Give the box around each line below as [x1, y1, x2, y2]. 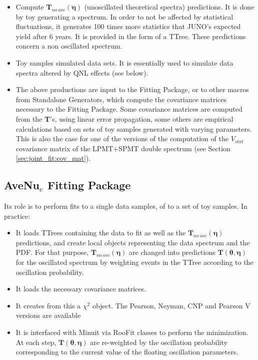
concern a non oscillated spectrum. [15, 41, 122, 51]
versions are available [15, 310, 81, 320]
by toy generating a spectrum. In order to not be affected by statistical [15, 11, 233, 22]
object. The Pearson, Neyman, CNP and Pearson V [92, 300, 250, 310]
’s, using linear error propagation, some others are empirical [50, 113, 233, 124]
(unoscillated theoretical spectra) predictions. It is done [84, 2, 254, 12]
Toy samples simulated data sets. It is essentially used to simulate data [15, 57, 233, 68]
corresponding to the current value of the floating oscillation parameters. [15, 346, 238, 357]
